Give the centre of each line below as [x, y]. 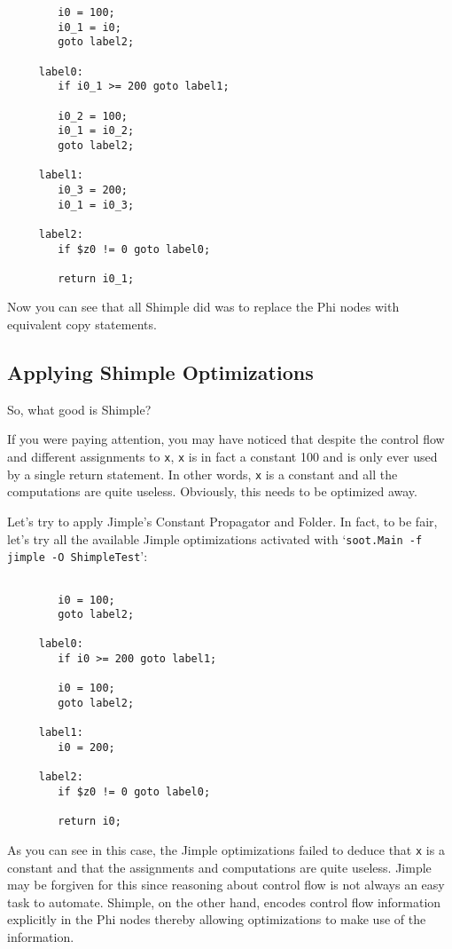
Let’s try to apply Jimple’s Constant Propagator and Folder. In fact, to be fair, [222, 521]
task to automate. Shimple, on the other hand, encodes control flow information [224, 902]
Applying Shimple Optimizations [160, 372]
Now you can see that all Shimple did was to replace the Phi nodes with [203, 307]
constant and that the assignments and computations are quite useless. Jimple [219, 867]
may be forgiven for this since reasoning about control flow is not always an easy [226, 885]
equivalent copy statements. [82, 324]
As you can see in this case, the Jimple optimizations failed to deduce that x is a [226, 850]
